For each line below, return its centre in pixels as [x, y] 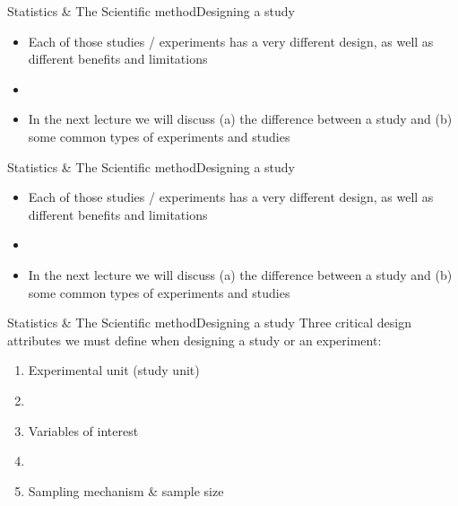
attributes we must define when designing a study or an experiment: [194, 340]
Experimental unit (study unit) [114, 370]
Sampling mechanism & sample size [126, 490]
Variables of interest [83, 430]
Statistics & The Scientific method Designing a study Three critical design [210, 323]
